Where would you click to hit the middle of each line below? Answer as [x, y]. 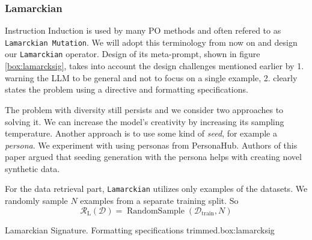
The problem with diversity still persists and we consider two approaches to [144, 109]
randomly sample [36, 201]
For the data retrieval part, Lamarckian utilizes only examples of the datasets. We [156, 189]
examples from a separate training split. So [159, 201]
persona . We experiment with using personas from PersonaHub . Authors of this [151, 145]
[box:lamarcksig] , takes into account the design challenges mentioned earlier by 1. [154, 66]
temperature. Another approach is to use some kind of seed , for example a [141, 133]
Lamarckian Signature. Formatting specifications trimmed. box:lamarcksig [140, 229]
